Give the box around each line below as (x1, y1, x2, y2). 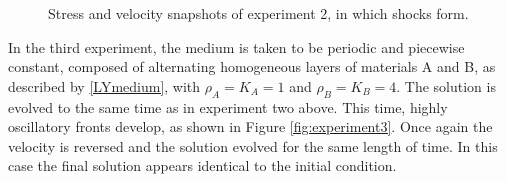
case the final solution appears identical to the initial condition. (8, 155, 397, 176)
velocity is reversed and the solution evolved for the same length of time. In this (8, 135, 498, 156)
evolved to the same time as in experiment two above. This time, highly (8, 96, 448, 117)
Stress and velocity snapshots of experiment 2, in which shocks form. (48, 3, 469, 23)
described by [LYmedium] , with (8, 75, 201, 96)
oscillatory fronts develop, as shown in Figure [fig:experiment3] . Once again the (8, 116, 493, 137)
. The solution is (396, 75, 496, 96)
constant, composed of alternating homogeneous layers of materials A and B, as (8, 56, 496, 77)
